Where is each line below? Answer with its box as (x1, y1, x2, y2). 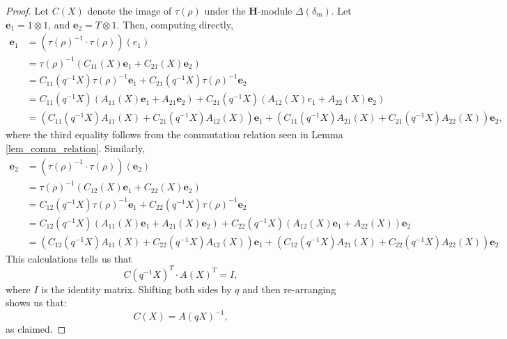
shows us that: (6, 295, 67, 310)
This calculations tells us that (6, 251, 132, 265)
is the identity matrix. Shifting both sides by (41, 281, 232, 296)
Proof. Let (6, 3, 49, 17)
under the (204, 3, 246, 17)
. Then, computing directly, (116, 17, 233, 31)
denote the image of (87, 3, 172, 17)
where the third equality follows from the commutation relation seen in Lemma (6, 127, 343, 142)
